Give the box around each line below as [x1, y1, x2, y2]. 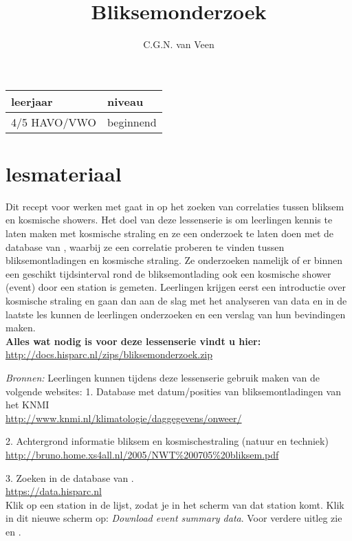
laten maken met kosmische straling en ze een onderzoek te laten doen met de [5, 226, 333, 241]
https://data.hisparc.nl [5, 484, 102, 498]
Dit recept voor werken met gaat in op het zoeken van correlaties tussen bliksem [5, 199, 344, 213]
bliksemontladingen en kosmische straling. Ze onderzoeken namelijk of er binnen [5, 253, 343, 267]
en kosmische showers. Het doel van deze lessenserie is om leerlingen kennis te [5, 212, 333, 227]
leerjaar [11, 93, 53, 109]
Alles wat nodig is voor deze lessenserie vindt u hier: [5, 333, 261, 348]
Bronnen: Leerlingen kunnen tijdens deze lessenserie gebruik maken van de [5, 370, 320, 384]
